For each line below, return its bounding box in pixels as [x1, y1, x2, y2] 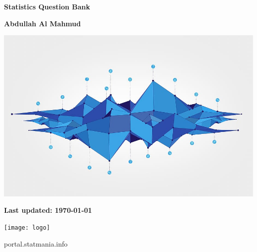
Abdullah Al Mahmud [4, 18, 81, 28]
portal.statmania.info [4, 238, 68, 249]
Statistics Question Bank [4, 1, 90, 11]
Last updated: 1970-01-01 [4, 205, 92, 215]
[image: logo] [4, 224, 50, 231]
